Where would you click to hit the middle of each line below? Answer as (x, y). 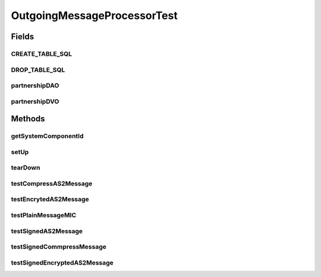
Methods (28, 119)
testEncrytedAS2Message (50, 199)
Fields (23, 37)
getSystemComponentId (47, 136)
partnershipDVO (35, 101)
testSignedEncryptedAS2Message (62, 263)
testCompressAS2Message (52, 183)
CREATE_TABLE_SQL (42, 53)
